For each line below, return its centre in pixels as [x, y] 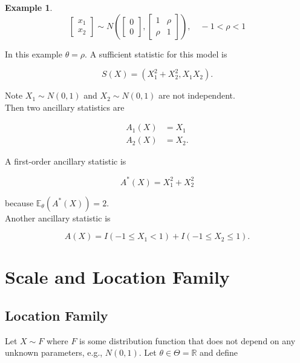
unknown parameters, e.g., [54, 352]
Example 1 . [29, 7]
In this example [34, 54]
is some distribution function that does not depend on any [187, 340]
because [19, 202]
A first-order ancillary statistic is [66, 161]
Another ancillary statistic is [58, 217]
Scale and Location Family [117, 277]
